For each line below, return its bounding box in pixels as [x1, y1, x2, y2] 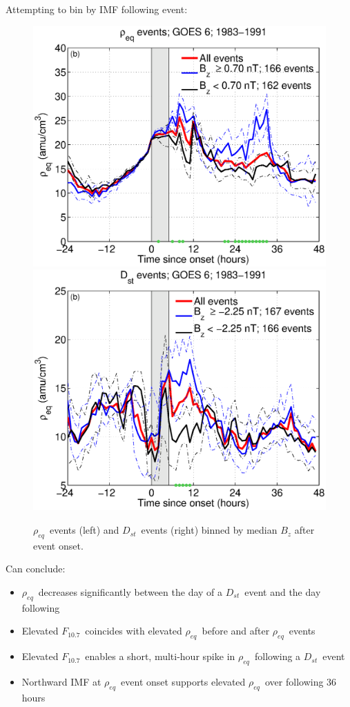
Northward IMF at [21, 675, 101, 689]
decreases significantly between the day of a [38, 585, 223, 599]
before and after [202, 623, 270, 638]
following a [254, 649, 301, 664]
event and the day [244, 585, 321, 599]
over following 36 [265, 675, 337, 689]
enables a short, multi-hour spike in [85, 649, 235, 664]
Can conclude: [6, 561, 66, 576]
